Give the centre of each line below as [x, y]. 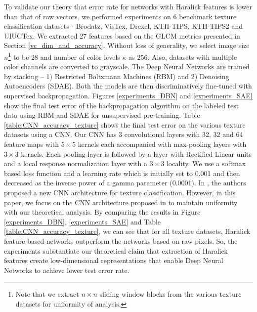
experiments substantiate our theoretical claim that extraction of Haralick [116, 250]
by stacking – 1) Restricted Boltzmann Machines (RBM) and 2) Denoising [117, 76]
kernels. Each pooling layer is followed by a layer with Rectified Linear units [136, 154]
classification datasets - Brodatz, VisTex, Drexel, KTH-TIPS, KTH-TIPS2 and [124, 26]
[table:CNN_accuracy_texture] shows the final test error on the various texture [125, 124]
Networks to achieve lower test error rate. [67, 270]
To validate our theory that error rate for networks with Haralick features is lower [128, 6]
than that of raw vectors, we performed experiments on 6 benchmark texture [120, 16]
